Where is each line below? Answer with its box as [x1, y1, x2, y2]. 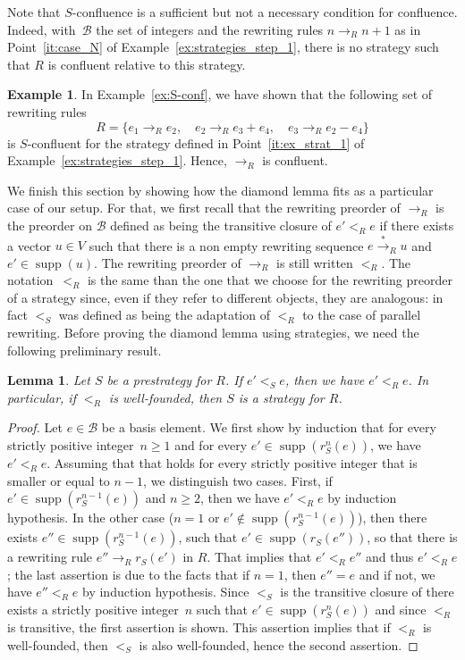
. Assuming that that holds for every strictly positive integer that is [46, 454, 418, 472]
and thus [365, 547, 414, 566]
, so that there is [367, 528, 458, 547]
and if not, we [359, 564, 435, 583]
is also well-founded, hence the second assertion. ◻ [139, 635, 418, 654]
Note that [7, 3, 61, 21]
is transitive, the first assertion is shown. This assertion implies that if [7, 617, 391, 636]
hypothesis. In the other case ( [7, 508, 174, 527]
